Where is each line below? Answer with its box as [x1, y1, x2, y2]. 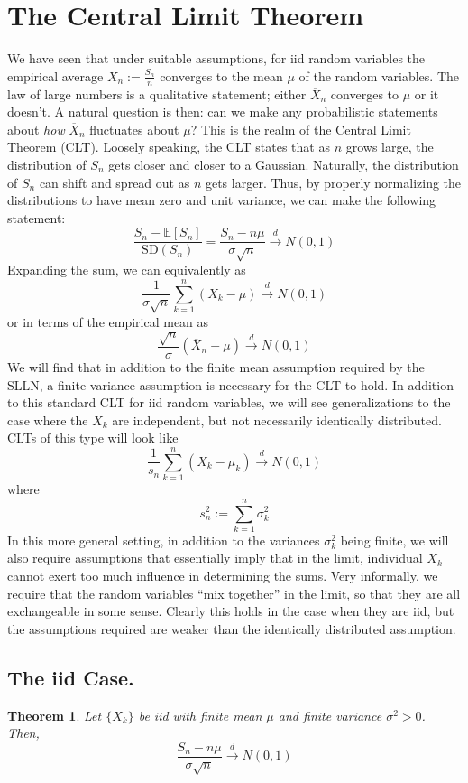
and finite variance [278, 705, 382, 724]
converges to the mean [160, 66, 283, 85]
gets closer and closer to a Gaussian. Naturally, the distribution [108, 154, 459, 173]
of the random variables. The [298, 66, 460, 85]
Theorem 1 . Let [7, 705, 102, 724]
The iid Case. [7, 663, 134, 691]
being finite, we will [340, 530, 449, 549]
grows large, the [345, 137, 434, 156]
